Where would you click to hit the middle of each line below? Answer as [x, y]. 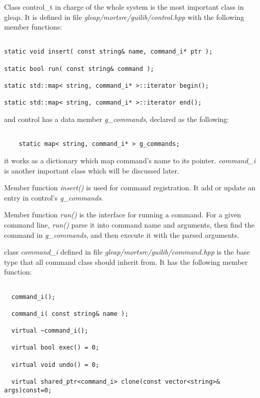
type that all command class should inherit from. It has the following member [126, 262]
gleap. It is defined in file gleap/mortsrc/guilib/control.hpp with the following [124, 17]
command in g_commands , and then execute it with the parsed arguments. [122, 234]
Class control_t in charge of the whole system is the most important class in [124, 7]
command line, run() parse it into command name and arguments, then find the [129, 224]
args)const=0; [28, 390]
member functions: [33, 27]
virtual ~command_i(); [50, 331]
